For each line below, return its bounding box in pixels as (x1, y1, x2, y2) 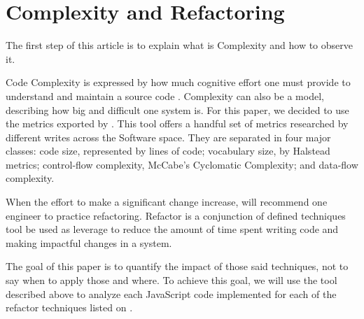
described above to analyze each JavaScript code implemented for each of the (6, 286, 337, 301)
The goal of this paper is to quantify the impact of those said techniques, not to (6, 259, 349, 274)
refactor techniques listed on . (6, 300, 133, 315)
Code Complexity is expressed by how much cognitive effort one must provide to (6, 75, 351, 90)
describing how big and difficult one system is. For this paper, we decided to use (6, 102, 349, 117)
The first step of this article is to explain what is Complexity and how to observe (6, 38, 353, 52)
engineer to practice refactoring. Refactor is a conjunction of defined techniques (6, 208, 346, 222)
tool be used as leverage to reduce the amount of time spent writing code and (6, 222, 339, 236)
